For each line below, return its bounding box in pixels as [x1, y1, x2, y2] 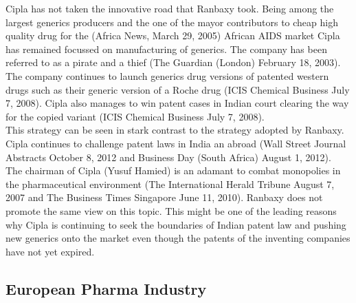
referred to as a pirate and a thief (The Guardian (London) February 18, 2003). [5, 55, 341, 70]
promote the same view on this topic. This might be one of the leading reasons [5, 203, 337, 218]
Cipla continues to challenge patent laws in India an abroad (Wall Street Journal [5, 136, 346, 150]
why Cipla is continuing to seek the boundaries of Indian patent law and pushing [5, 217, 346, 231]
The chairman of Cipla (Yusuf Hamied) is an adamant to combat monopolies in [5, 163, 341, 178]
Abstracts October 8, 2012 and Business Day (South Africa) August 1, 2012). [5, 149, 331, 164]
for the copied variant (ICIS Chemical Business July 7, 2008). [5, 109, 265, 123]
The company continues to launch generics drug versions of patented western [5, 68, 329, 83]
